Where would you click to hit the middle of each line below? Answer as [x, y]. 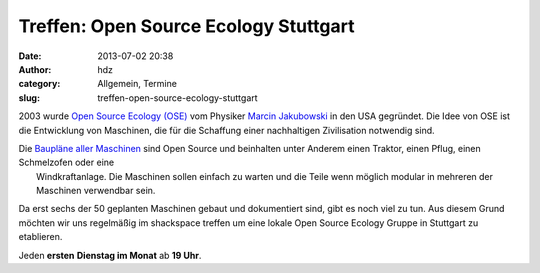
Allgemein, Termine [137, 84]
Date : [30, 56]
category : [39, 84]
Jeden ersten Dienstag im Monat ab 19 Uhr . [110, 255]
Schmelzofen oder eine [66, 162]
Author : [35, 69]
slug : [29, 97]
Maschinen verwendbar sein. [96, 191]
